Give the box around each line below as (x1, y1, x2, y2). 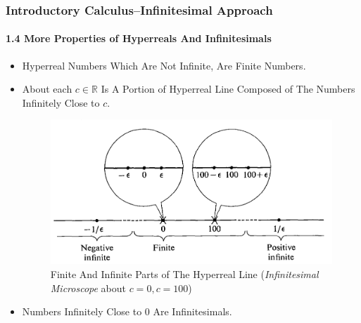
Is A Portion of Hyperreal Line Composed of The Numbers (101, 81, 355, 96)
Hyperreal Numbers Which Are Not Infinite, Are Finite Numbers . (22, 58, 306, 72)
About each (22, 81, 72, 96)
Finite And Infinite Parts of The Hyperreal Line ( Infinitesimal (50, 266, 319, 281)
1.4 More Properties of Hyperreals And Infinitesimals (6, 31, 272, 46)
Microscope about (50, 280, 127, 295)
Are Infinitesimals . (153, 304, 232, 319)
